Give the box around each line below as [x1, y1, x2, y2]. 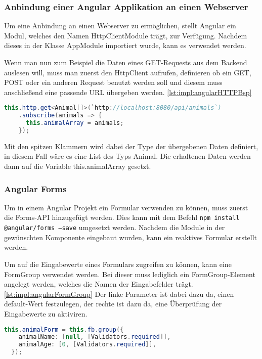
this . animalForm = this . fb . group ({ [4, 326, 124, 333]
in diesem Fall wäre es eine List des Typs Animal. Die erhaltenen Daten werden [4, 151, 251, 161]
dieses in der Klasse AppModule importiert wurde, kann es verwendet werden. [4, 40, 246, 51]
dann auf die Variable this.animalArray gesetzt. [4, 161, 151, 171]
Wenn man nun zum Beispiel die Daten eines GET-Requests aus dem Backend [4, 57, 247, 67]
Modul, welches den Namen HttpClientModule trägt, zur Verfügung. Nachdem [4, 30, 247, 40]
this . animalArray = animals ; [25, 119, 124, 127]
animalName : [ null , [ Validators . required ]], [18, 333, 171, 341]
